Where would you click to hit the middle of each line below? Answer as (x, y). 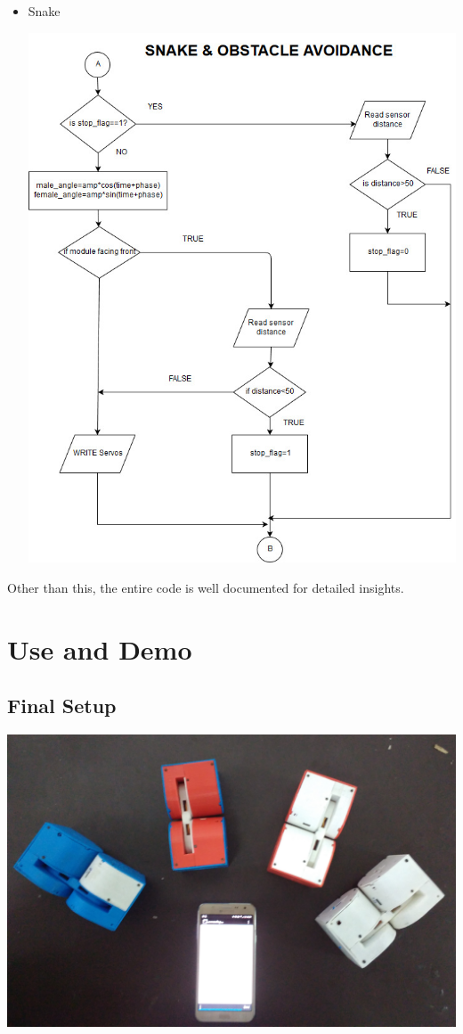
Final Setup (62, 706)
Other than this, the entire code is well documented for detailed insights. (206, 587)
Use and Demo (100, 648)
